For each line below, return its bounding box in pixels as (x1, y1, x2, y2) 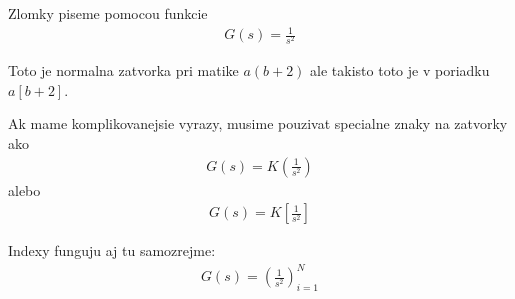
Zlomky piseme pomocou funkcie (8, 3, 208, 23)
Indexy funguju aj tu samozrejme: (8, 240, 216, 261)
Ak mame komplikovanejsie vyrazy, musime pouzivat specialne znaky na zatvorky (8, 113, 508, 134)
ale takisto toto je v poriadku (310, 60, 490, 81)
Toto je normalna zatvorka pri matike (8, 60, 239, 81)
